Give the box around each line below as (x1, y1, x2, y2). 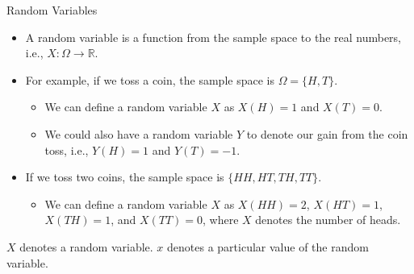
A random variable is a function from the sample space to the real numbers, (25, 28, 402, 45)
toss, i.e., (44, 141, 89, 158)
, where (203, 211, 239, 228)
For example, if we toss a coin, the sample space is (25, 71, 274, 88)
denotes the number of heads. (255, 211, 401, 228)
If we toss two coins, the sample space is (25, 168, 224, 185)
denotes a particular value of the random (167, 238, 369, 255)
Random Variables (6, 2, 98, 18)
